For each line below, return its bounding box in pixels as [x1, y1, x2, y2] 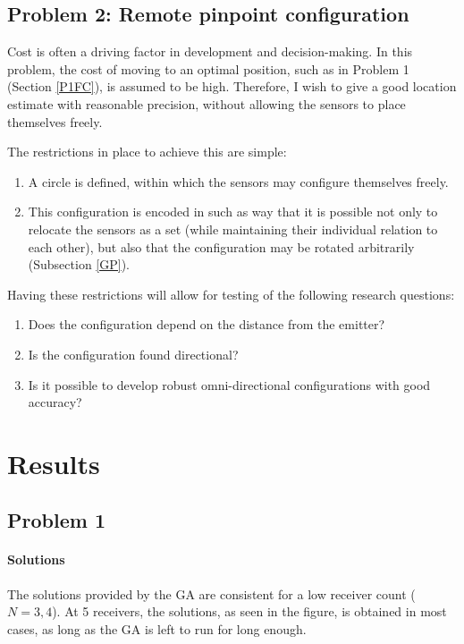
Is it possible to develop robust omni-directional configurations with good [28, 375, 431, 394]
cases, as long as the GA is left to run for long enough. [7, 619, 307, 638]
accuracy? [28, 393, 82, 411]
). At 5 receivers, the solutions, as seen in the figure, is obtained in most [52, 602, 447, 621]
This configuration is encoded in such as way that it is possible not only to [28, 202, 438, 221]
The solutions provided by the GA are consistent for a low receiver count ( [7, 584, 416, 603]
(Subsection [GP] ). [28, 255, 130, 274]
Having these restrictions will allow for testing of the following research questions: [7, 284, 455, 303]
